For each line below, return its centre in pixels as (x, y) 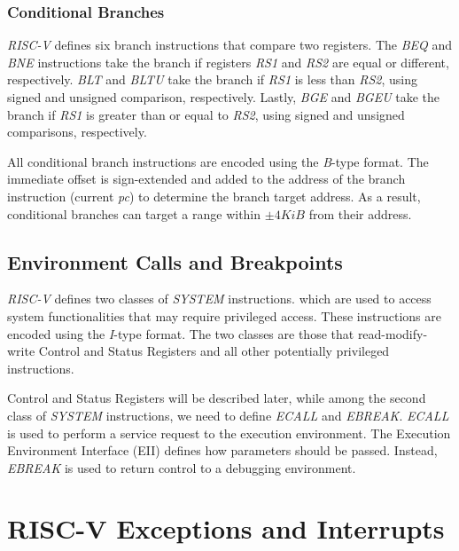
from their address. (360, 213)
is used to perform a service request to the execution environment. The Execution (229, 433)
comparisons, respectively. (77, 132)
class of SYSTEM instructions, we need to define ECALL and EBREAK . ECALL (228, 415)
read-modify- (393, 333)
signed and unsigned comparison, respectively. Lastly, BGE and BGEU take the (223, 97)
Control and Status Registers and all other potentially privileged (214, 351)
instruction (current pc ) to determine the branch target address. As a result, (214, 196)
